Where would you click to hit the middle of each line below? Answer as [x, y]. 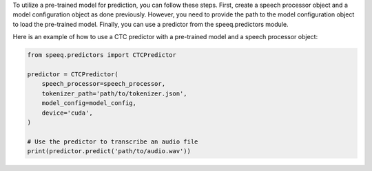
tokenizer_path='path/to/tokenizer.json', [114, 93]
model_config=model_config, [89, 103]
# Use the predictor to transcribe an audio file [113, 141]
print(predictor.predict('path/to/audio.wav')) [109, 151]
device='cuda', [67, 113]
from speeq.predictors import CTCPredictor [102, 55]
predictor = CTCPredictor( [73, 74]
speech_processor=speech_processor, [103, 84]
